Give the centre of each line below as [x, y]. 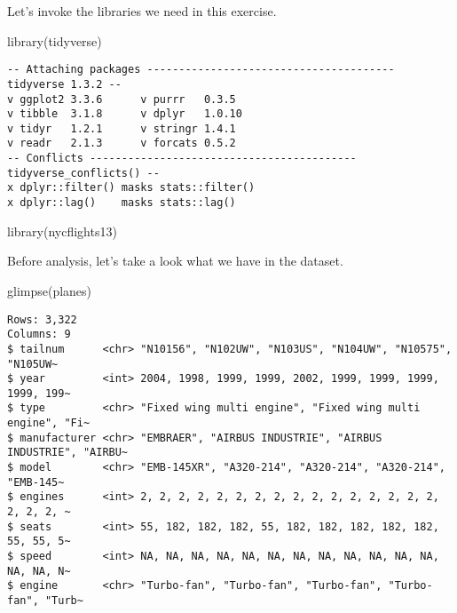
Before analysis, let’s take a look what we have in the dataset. [175, 261]
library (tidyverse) [55, 40]
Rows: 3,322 [42, 319]
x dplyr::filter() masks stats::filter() [131, 188]
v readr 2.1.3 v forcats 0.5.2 [122, 143]
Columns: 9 [39, 334]
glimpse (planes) [50, 290]
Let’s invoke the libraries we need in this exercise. [142, 11]
